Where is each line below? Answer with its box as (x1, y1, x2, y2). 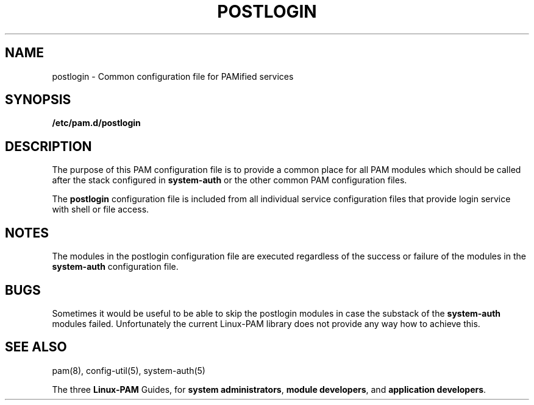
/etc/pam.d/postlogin (52, 118, 141, 129)
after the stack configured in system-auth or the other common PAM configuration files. (52, 175, 407, 186)
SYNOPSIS (5, 92, 71, 108)
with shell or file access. (52, 204, 149, 215)
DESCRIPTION (5, 138, 92, 154)
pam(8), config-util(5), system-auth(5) (52, 365, 205, 376)
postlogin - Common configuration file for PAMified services (52, 71, 294, 82)
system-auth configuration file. (52, 261, 179, 272)
